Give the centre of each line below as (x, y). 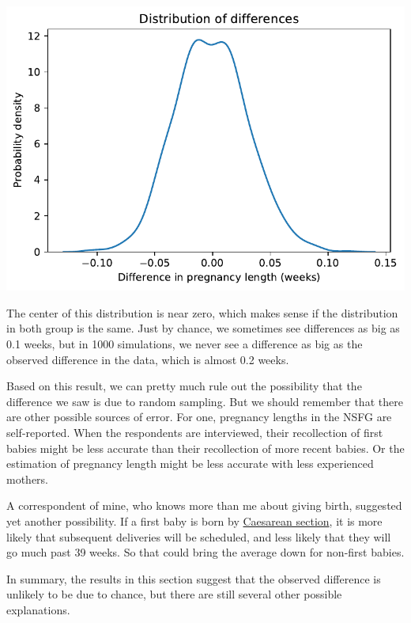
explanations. (38, 609)
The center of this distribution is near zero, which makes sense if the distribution (202, 312)
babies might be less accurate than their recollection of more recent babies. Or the (205, 448)
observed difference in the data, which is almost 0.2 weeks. (148, 359)
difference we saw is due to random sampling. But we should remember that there (205, 401)
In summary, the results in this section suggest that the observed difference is (194, 578)
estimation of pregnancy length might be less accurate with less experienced (190, 463)
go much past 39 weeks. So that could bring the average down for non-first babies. (205, 552)
